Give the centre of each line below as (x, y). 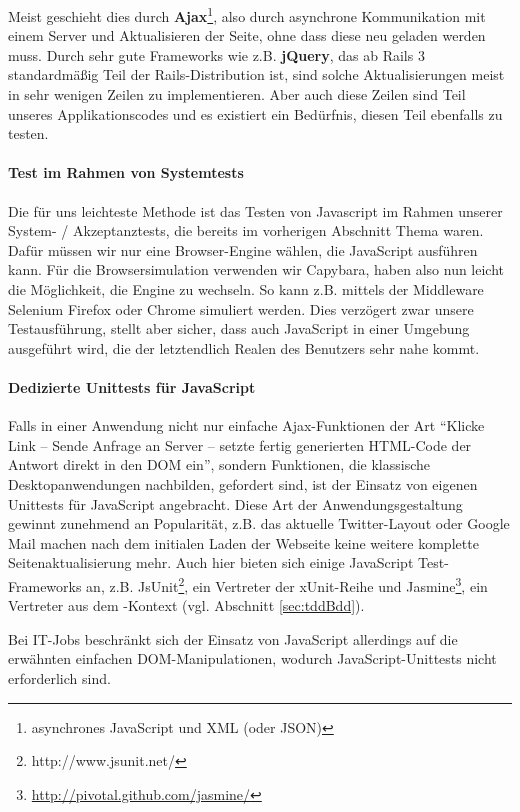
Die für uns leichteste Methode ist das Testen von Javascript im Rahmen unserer (255, 210)
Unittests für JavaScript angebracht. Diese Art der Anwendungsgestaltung (235, 503)
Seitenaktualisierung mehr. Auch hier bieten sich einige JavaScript (211, 562)
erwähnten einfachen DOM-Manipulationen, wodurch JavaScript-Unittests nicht (252, 658)
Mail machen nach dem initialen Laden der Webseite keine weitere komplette (243, 542)
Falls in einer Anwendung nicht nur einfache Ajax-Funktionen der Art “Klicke (246, 425)
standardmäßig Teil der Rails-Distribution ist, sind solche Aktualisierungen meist (256, 74)
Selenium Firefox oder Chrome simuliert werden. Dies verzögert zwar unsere (241, 308)
